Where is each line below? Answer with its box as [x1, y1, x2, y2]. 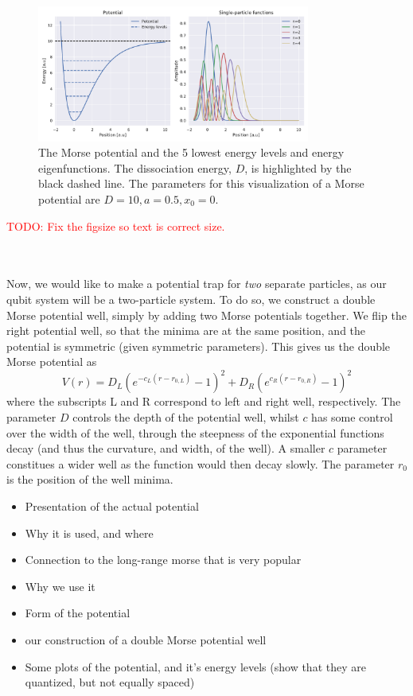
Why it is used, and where [25, 524, 154, 541]
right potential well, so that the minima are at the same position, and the [6, 322, 366, 339]
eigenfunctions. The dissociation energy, [38, 159, 232, 176]
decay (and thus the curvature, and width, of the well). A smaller [6, 440, 325, 457]
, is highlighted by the [244, 159, 352, 176]
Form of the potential [25, 605, 131, 621]
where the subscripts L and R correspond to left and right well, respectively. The [6, 393, 401, 410]
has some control [311, 409, 393, 425]
